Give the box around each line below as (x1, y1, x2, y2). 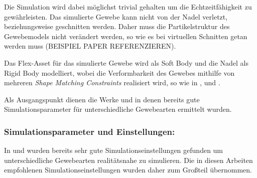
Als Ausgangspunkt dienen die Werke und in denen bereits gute (4, 94, 200, 104)
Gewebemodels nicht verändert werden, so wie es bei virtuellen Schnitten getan (4, 31, 247, 41)
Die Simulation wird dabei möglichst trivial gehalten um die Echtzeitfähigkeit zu (4, 2, 252, 12)
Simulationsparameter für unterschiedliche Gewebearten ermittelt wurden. (4, 104, 232, 114)
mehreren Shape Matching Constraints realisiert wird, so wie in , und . (4, 77, 220, 88)
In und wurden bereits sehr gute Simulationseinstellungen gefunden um (4, 145, 223, 155)
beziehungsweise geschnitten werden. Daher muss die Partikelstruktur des (4, 21, 230, 32)
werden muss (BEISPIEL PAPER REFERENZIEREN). (4, 41, 176, 51)
